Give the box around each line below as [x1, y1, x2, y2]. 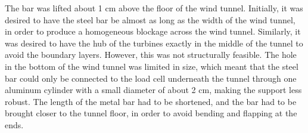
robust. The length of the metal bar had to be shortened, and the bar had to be [5, 95, 297, 107]
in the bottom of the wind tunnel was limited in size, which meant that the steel [5, 60, 298, 72]
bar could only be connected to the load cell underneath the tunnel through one [5, 72, 297, 84]
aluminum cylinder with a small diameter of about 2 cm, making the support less [5, 83, 302, 96]
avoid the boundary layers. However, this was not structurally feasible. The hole [5, 48, 297, 61]
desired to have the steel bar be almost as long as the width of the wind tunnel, [5, 13, 295, 26]
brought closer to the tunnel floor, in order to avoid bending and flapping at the [5, 107, 297, 119]
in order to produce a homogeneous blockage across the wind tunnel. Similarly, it [5, 25, 301, 38]
